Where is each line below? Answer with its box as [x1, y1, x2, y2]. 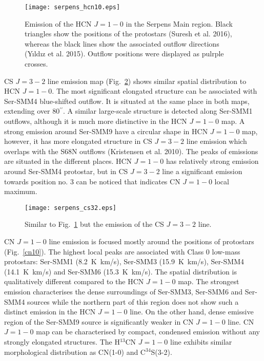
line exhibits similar [170, 336, 232, 347]
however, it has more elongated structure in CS [4, 136, 152, 146]
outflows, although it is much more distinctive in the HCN [4, 116, 187, 126]
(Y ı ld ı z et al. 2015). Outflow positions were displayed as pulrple [25, 48, 224, 59]
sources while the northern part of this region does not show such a [27, 296, 239, 307]
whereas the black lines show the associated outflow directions [25, 38, 219, 49]
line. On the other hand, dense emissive [130, 306, 254, 317]
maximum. [4, 186, 37, 197]
